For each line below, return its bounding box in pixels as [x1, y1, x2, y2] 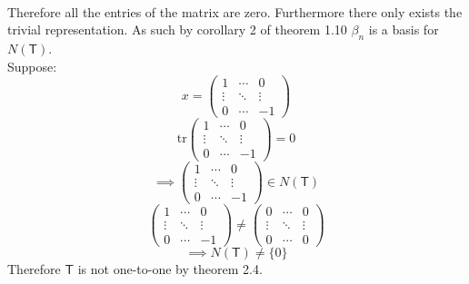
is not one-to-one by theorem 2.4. [77, 259, 263, 278]
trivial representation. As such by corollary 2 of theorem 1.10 [7, 20, 347, 39]
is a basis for [368, 20, 439, 39]
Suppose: [7, 56, 57, 75]
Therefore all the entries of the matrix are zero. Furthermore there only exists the [7, 2, 463, 21]
